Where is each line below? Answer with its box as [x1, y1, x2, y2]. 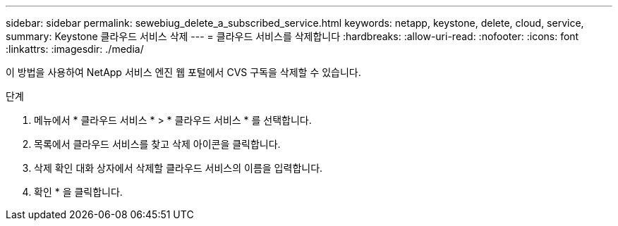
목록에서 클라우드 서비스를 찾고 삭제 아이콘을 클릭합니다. [34, 138, 281, 150]
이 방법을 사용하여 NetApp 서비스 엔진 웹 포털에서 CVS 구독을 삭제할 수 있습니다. [6, 66, 361, 78]
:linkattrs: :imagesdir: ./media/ [6, 43, 144, 55]
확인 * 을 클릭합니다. [34, 186, 123, 198]
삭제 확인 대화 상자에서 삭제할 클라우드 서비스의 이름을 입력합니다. [34, 162, 323, 174]
